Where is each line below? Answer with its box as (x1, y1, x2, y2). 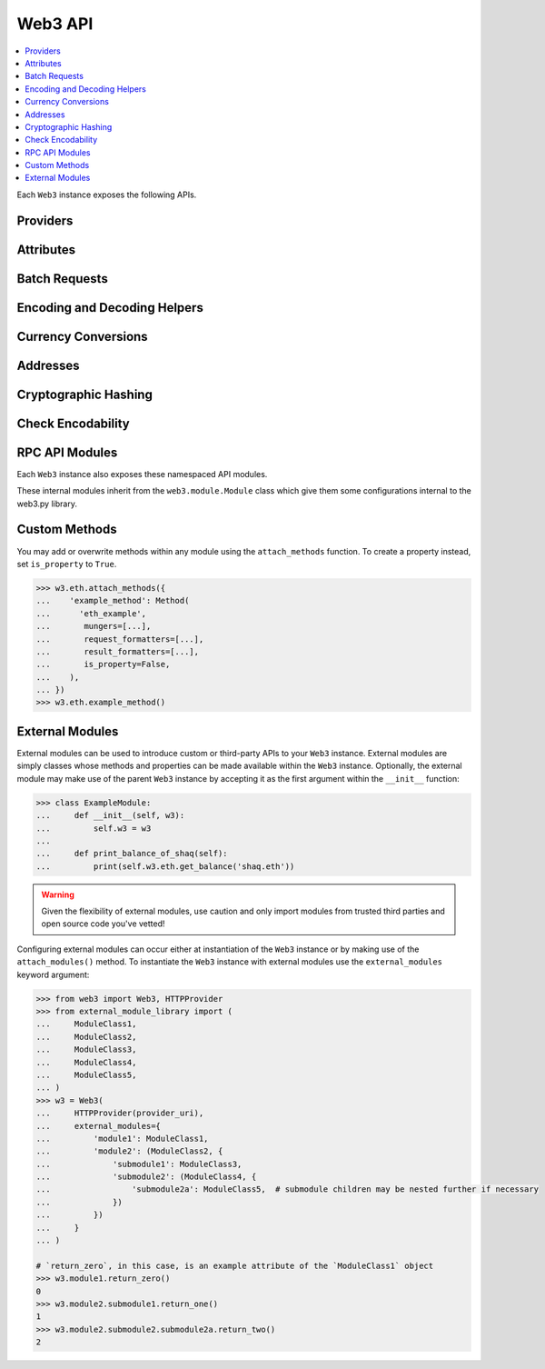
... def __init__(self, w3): (35, 810, 185, 821)
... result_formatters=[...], (35, 646, 200, 656)
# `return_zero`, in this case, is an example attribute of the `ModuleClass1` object (35, 1260, 434, 1271)
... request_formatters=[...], (35, 634, 204, 645)
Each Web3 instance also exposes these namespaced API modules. (16, 468, 268, 479)
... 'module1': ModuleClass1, (35, 1133, 209, 1144)
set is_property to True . (16, 558, 117, 569)
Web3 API (16, 14, 94, 34)
